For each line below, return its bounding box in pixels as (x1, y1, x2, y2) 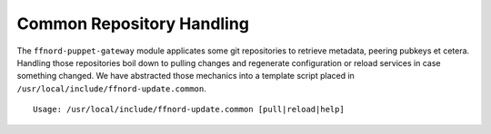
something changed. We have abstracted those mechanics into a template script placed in (16, 71, 355, 81)
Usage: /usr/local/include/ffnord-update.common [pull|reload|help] (33, 104, 345, 115)
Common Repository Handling (16, 14, 250, 33)
